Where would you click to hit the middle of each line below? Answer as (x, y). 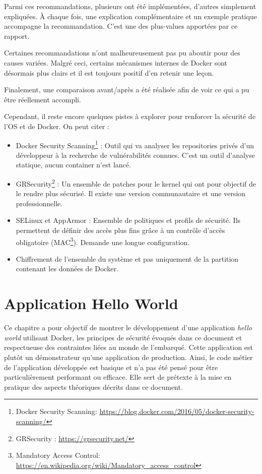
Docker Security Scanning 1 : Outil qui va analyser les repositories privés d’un (135, 144)
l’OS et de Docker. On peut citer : (57, 126)
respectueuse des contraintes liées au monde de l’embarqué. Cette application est (129, 347)
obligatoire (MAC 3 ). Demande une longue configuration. (103, 241)
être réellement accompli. (43, 99)
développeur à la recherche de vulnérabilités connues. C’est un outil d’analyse (135, 155)
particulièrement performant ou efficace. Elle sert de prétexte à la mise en (118, 377)
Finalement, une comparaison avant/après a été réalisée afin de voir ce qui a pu (127, 90)
